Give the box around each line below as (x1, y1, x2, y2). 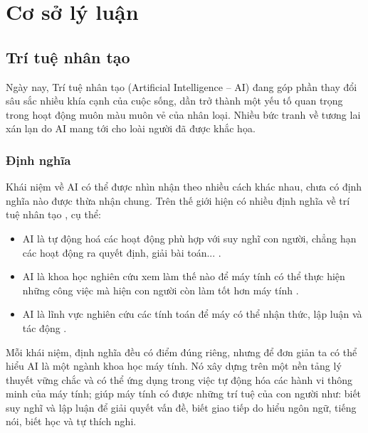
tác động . (22, 320, 67, 335)
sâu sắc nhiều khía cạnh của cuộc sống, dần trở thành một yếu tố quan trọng (6, 93, 343, 108)
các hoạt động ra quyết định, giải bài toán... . (22, 245, 221, 260)
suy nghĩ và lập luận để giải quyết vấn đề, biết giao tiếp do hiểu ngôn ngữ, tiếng (6, 400, 357, 415)
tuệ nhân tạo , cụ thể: (6, 207, 101, 222)
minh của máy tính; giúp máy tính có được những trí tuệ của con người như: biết (6, 386, 362, 401)
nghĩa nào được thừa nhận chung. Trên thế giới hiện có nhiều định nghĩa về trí (6, 193, 350, 208)
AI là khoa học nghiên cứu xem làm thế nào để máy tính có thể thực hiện (22, 269, 345, 284)
